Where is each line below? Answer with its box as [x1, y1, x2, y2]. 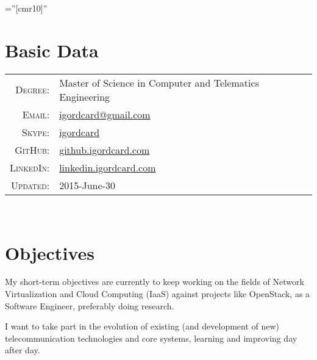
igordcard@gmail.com [59, 107, 151, 121]
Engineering [59, 89, 110, 104]
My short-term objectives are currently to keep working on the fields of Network [5, 275, 304, 288]
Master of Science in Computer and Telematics [59, 75, 259, 90]
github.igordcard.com [59, 142, 150, 157]
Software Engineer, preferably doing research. [5, 299, 174, 312]
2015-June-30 [59, 178, 115, 192]
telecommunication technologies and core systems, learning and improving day [5, 331, 297, 344]
